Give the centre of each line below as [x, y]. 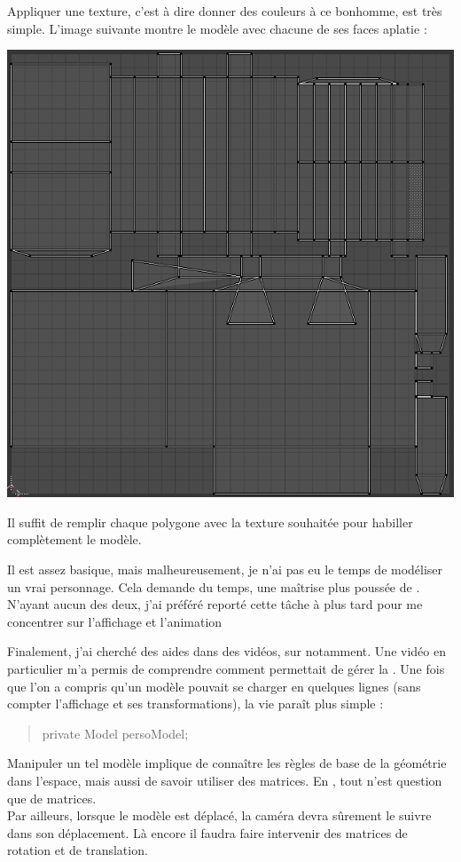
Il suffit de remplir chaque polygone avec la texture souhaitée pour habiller [210, 522]
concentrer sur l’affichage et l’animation [115, 621]
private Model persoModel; [115, 733]
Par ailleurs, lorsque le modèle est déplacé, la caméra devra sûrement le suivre [219, 815]
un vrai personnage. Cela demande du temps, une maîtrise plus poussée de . [214, 586]
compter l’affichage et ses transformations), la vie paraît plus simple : [195, 704]
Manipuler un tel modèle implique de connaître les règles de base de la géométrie [227, 763]
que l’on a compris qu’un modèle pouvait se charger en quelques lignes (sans [214, 686]
